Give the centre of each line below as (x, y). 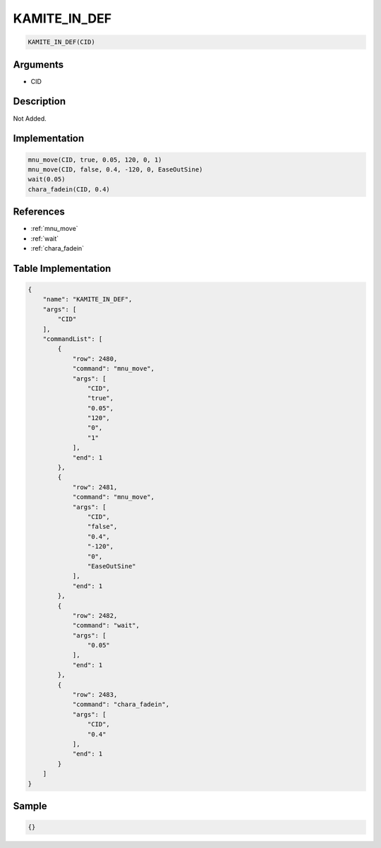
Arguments (38, 65)
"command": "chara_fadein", (121, 705)
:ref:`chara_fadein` (58, 248)
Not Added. (30, 118)
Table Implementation (62, 268)
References (39, 212)
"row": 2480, (95, 359)
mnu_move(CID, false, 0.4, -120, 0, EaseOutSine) (115, 169)
